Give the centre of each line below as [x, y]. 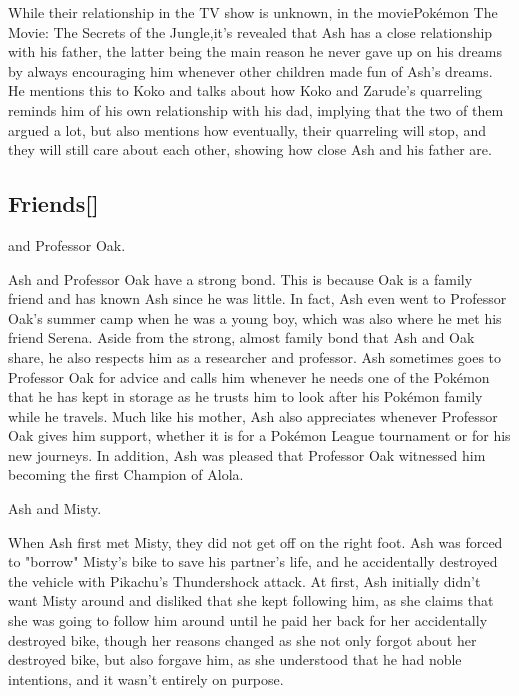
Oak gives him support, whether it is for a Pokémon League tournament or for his [259, 435]
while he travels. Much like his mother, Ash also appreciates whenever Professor [253, 415]
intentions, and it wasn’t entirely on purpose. [146, 678]
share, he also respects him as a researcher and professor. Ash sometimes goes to [255, 356]
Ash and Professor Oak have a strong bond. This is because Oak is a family [240, 278]
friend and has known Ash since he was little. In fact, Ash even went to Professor [257, 298]
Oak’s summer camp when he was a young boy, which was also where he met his [255, 317]
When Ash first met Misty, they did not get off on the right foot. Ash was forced [255, 541]
